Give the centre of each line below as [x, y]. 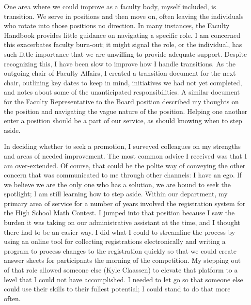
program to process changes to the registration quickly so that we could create [120, 250]
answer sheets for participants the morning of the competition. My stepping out [122, 260]
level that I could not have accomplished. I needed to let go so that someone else [124, 279]
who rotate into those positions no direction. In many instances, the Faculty [117, 25]
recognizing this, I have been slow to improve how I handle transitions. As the [120, 63]
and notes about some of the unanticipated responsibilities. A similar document [122, 92]
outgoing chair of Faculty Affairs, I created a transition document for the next [120, 73]
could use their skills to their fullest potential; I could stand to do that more [117, 289]
